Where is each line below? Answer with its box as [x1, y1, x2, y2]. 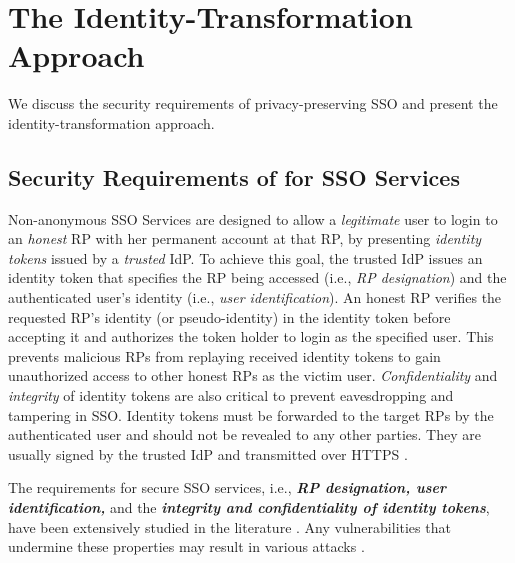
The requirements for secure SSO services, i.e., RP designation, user [8, 477, 446, 498]
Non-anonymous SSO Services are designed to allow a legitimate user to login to [8, 208, 498, 229]
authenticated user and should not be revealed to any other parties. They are [8, 424, 481, 445]
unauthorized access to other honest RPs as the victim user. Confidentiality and [8, 365, 498, 386]
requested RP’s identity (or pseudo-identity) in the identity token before [8, 306, 451, 327]
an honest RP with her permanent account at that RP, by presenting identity [8, 228, 482, 249]
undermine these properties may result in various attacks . [8, 536, 365, 557]
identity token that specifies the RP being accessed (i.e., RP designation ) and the [8, 267, 507, 288]
